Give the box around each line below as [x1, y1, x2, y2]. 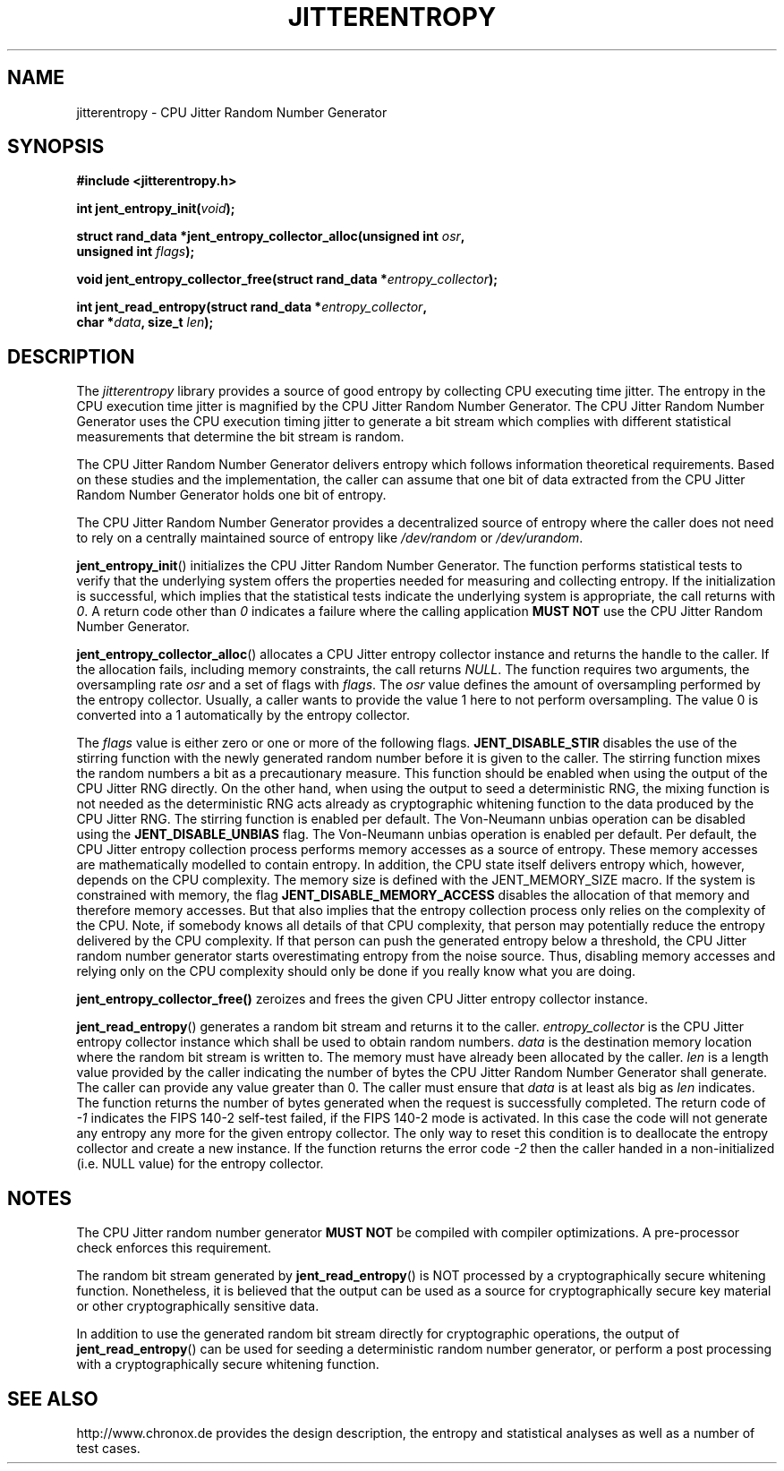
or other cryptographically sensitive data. [76, 1298, 320, 1314]
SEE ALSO [7, 1387, 98, 1410]
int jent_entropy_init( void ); [76, 201, 235, 217]
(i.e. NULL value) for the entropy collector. [76, 1156, 324, 1172]
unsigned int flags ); [76, 244, 195, 260]
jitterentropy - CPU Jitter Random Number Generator [76, 104, 388, 120]
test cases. [76, 1440, 141, 1456]
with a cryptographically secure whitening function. [76, 1356, 379, 1373]
